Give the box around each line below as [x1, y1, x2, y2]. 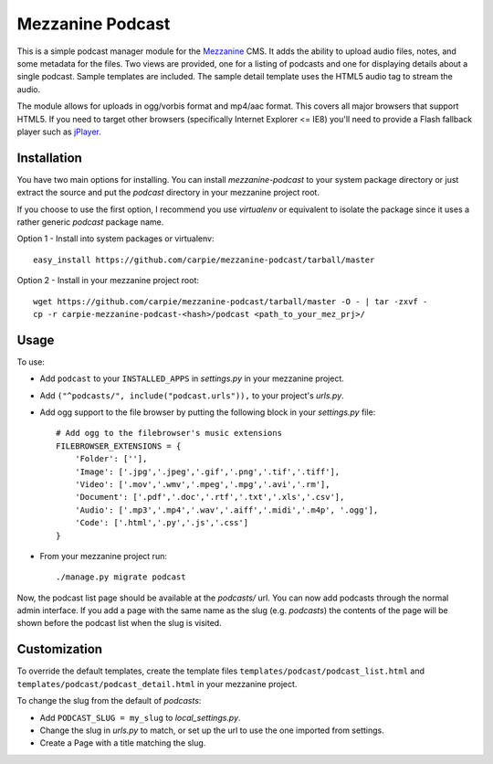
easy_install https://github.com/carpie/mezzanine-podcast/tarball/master [33, 254, 375, 265]
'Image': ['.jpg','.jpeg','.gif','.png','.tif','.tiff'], [74, 466, 341, 477]
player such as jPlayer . [16, 126, 102, 137]
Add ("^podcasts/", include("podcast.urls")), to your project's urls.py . [39, 389, 344, 401]
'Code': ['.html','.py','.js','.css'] [74, 517, 249, 528]
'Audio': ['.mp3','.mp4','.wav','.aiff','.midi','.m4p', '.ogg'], [74, 504, 379, 515]
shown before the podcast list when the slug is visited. [16, 618, 223, 629]
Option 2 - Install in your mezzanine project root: [16, 275, 200, 286]
